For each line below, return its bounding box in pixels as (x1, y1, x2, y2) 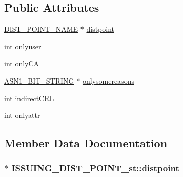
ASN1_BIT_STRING (4, 75, 74, 86)
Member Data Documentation (4, 135, 168, 151)
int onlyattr (4, 110, 40, 121)
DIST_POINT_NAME (4, 24, 78, 34)
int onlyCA (4, 58, 39, 69)
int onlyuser (4, 41, 42, 51)
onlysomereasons (82, 75, 134, 86)
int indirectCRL (4, 92, 54, 103)
